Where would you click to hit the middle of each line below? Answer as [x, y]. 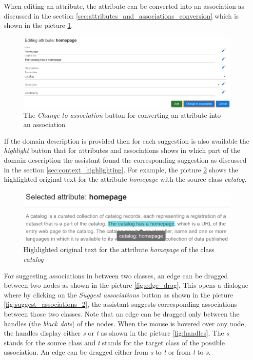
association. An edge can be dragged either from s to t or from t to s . [107, 352]
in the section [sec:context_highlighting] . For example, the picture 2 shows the [121, 169]
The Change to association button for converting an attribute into [122, 115]
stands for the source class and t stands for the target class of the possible [114, 342]
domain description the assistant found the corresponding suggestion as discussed [125, 160]
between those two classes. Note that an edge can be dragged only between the [122, 314]
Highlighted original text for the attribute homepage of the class [119, 249]
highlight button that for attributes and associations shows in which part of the [122, 150]
